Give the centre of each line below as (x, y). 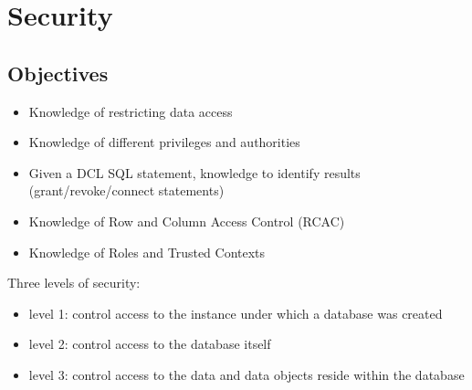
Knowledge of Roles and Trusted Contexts (147, 252)
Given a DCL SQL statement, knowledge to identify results (194, 172)
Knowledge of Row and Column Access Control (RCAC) (187, 221)
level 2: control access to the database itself (150, 344)
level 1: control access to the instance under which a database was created (236, 313)
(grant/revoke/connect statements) (126, 190)
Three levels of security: (74, 283)
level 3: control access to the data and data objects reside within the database (246, 374)
